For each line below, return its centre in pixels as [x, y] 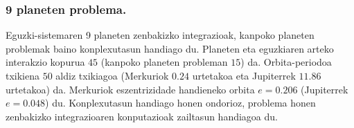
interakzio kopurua [45, 62]
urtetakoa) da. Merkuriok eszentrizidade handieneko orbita [130, 89]
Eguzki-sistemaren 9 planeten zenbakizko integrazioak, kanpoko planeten [160, 35]
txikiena [23, 75]
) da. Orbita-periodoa [286, 62]
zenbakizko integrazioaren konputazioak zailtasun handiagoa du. [142, 116]
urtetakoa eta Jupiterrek [244, 75]
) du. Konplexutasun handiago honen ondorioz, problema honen [180, 103]
